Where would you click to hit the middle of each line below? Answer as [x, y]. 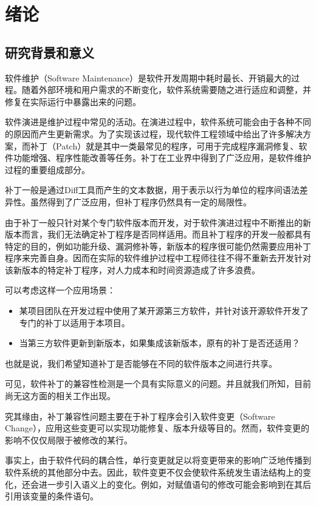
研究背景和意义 [50, 52]
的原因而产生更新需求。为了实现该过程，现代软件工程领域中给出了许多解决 [154, 133]
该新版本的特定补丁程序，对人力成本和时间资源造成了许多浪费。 [132, 269]
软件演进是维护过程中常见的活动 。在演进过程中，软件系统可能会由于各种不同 [158, 122]
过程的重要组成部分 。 [47, 169]
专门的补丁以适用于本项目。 [74, 322]
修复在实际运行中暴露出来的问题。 [73, 101]
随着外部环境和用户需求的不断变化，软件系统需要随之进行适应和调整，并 [166, 90]
